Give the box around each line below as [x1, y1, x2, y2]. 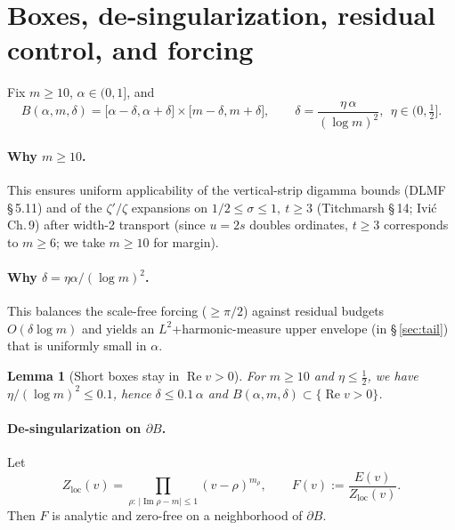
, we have [367, 366, 418, 385]
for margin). [153, 232, 219, 251]
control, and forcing [7, 31, 254, 68]
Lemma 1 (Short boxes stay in [7, 366, 180, 385]
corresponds [384, 215, 449, 234]
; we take [56, 232, 105, 251]
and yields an [81, 318, 155, 337]
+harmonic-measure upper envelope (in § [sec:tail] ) [172, 318, 449, 337]
